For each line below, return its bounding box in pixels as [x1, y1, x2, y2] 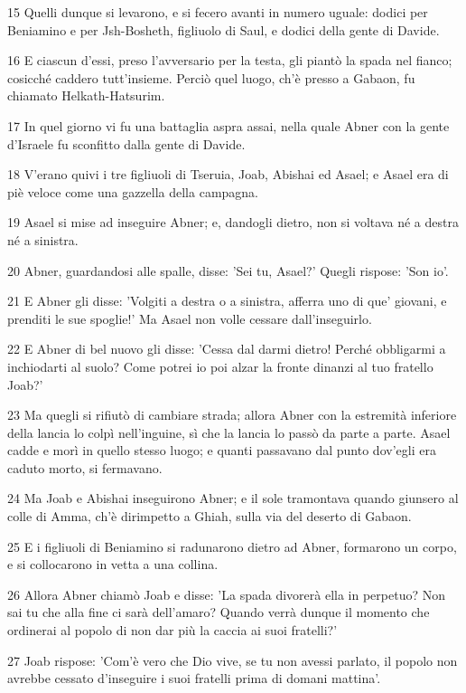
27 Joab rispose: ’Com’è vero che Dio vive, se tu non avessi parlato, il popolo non [7, 650, 458, 669]
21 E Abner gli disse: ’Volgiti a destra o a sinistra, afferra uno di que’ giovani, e [7, 291, 447, 310]
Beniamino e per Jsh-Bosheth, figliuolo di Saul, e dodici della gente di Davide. [7, 20, 440, 39]
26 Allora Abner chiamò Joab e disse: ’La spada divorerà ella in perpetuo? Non [7, 584, 445, 603]
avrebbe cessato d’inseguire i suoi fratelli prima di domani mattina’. [7, 669, 381, 688]
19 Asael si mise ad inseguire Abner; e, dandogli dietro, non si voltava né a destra [7, 213, 459, 232]
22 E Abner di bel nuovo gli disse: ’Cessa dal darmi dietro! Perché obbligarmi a [7, 339, 446, 358]
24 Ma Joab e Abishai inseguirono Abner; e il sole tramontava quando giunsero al [7, 489, 459, 508]
